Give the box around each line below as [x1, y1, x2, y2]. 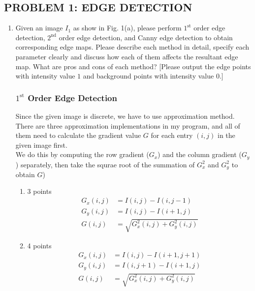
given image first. [15, 139, 67, 150]
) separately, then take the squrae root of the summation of [15, 159, 195, 169]
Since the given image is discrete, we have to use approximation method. [15, 110, 235, 121]
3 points [27, 185, 52, 196]
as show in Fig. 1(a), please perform [73, 23, 182, 33]
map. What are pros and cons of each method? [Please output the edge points [15, 61, 251, 71]
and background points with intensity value [83, 71, 214, 81]
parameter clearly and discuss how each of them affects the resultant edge [15, 51, 238, 61]
